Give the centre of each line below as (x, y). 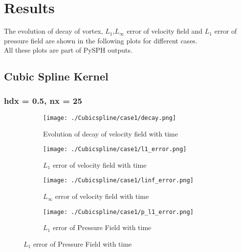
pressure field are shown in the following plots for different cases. (101, 40)
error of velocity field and (165, 31)
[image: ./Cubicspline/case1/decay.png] (110, 118)
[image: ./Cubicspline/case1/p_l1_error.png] (118, 212)
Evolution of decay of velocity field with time (110, 133)
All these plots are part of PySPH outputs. (68, 50)
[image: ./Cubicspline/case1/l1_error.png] (115, 149)
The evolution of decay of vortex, (54, 31)
